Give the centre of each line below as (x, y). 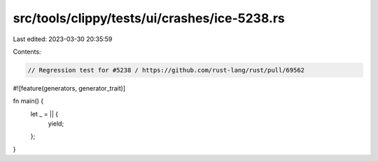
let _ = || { (44, 114)
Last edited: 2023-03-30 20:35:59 (63, 39)
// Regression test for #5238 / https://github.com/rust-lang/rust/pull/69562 (166, 70)
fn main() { (28, 101)
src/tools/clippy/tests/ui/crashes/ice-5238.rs (149, 18)
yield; (56, 124)
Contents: (27, 52)
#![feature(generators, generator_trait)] (69, 88)
